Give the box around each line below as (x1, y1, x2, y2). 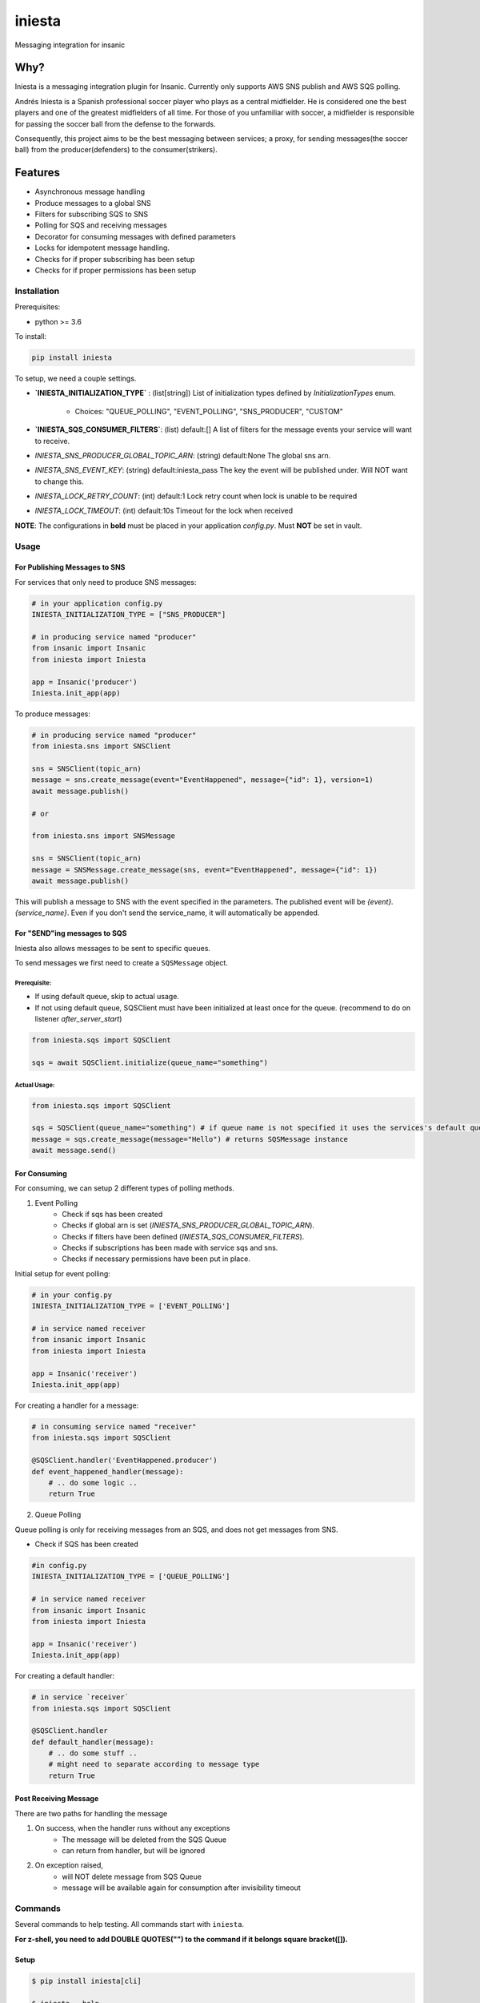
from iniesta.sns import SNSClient (31, 742, 171, 751)
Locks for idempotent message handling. (34, 243, 170, 252)
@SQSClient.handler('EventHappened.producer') (31, 1456, 218, 1465)
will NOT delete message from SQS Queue (62, 1872, 202, 1881)
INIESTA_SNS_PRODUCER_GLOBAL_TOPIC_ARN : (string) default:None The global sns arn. (34, 450, 331, 460)
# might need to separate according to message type (48, 1759, 260, 1769)
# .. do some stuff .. (48, 1749, 138, 1758)
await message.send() (31, 1146, 117, 1155)
